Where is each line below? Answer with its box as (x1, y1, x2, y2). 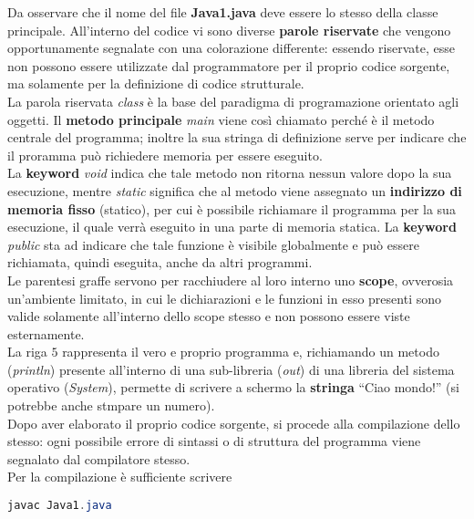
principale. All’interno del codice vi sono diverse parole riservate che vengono (7, 20, 451, 39)
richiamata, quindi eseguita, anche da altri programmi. (7, 253, 313, 272)
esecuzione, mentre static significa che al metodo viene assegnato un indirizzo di (7, 181, 462, 200)
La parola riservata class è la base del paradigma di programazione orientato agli (7, 91, 459, 110)
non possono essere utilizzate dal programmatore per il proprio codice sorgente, (7, 56, 450, 75)
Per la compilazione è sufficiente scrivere (7, 467, 232, 486)
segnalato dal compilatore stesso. (7, 449, 191, 468)
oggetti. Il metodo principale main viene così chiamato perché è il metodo (7, 109, 435, 129)
